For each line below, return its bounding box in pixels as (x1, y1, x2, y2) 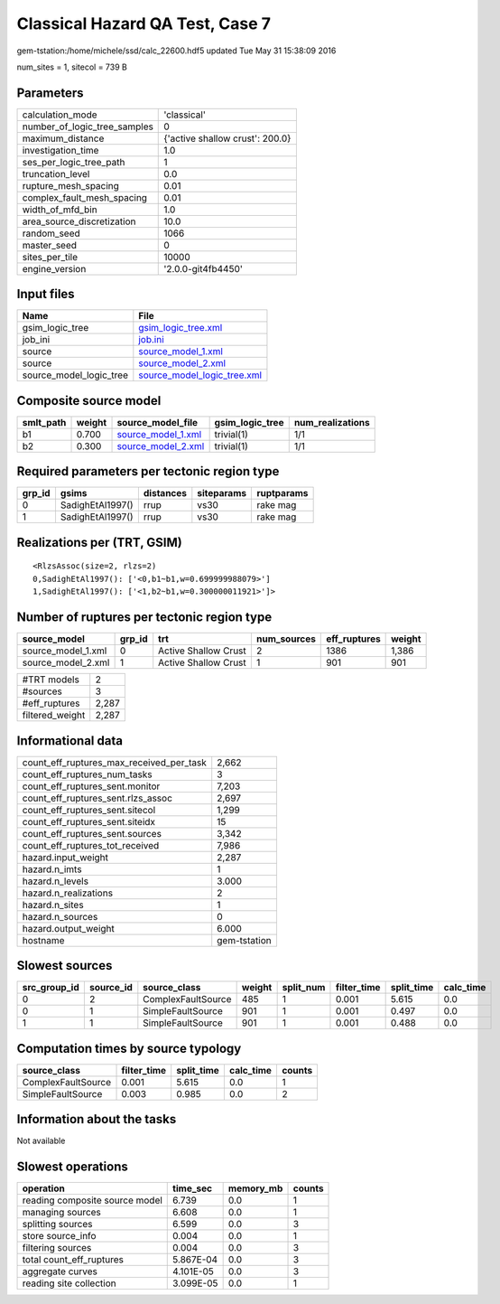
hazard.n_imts (22, 863, 82, 876)
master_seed (22, 239, 77, 251)
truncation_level (22, 167, 90, 180)
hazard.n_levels (22, 875, 89, 887)
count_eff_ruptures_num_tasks (22, 768, 153, 781)
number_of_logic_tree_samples (22, 120, 153, 133)
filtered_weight (22, 709, 86, 722)
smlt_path (22, 416, 67, 428)
